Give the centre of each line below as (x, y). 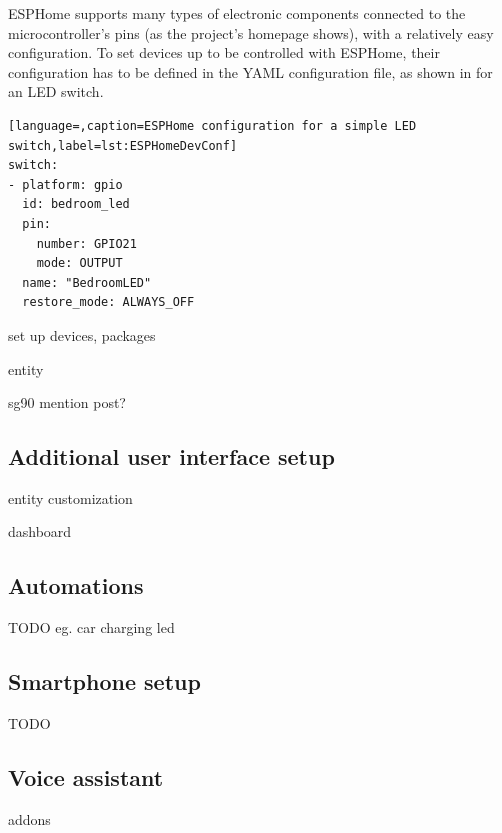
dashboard (40, 531)
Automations (76, 585)
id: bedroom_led (76, 204)
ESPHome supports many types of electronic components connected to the (237, 13)
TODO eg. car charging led (91, 627)
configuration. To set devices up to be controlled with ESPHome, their (224, 52)
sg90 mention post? (67, 402)
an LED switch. (56, 91)
